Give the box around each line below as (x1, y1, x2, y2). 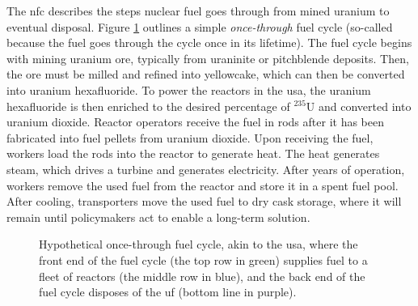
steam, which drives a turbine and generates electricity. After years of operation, (6, 160, 405, 177)
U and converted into (306, 97, 412, 114)
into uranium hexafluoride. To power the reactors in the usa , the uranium (6, 81, 371, 98)
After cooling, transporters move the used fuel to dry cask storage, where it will (6, 193, 402, 210)
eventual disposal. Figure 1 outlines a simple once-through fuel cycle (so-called (6, 18, 393, 35)
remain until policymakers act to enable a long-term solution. (6, 208, 310, 225)
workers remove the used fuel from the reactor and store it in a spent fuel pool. (6, 176, 399, 193)
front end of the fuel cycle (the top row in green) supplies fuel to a (39, 251, 368, 268)
